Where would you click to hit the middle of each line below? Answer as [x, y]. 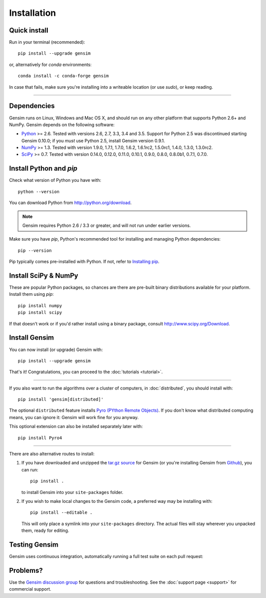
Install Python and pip [43, 168]
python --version [39, 192]
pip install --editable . [62, 512]
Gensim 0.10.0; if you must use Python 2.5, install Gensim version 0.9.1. [93, 141]
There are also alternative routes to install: [52, 454]
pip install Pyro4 [40, 438]
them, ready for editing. [45, 530]
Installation [33, 13]
